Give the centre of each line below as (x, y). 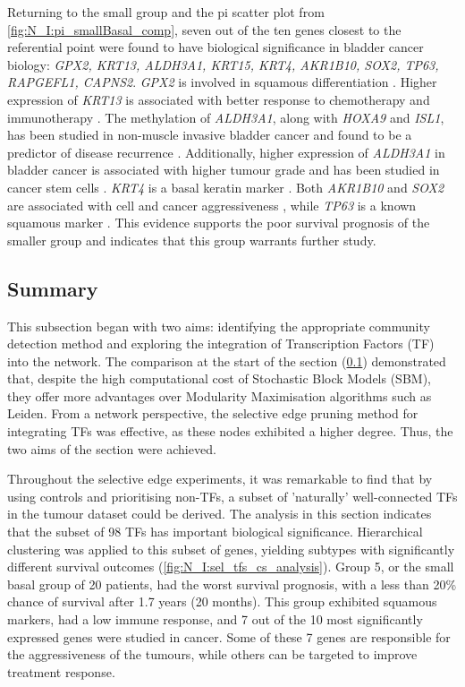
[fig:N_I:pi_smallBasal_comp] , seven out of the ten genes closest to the (204, 29)
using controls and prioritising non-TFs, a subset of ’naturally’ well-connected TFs (232, 496)
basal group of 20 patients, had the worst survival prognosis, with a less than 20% (232, 584)
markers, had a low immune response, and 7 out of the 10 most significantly (215, 619)
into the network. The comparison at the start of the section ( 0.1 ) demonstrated (227, 361)
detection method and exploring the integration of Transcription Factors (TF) (221, 343)
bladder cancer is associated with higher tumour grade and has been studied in (224, 170)
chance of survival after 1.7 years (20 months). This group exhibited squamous (222, 601)
